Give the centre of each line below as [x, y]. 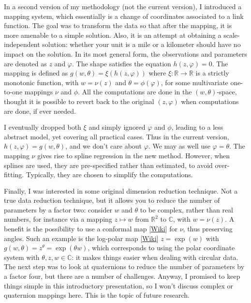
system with [22, 257]
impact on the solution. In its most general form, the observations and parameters [125, 53]
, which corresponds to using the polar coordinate [161, 248]
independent [22, 44]
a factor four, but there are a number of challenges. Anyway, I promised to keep [122, 276]
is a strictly [212, 73]
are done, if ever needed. [40, 111]
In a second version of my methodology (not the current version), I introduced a [123, 6]
